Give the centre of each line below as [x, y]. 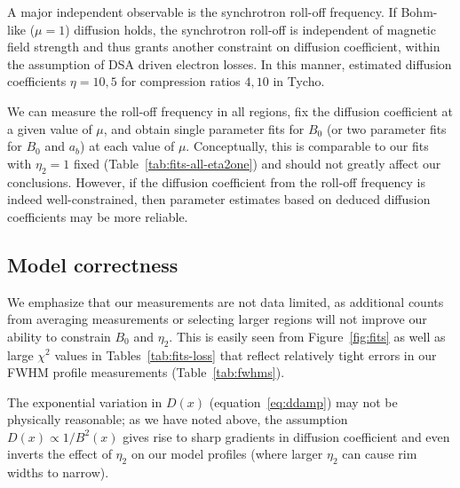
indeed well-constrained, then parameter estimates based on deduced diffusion [219, 199]
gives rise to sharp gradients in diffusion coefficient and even [286, 436]
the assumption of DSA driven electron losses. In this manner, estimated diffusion [230, 63]
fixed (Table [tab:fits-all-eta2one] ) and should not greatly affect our [257, 163]
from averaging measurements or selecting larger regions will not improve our [217, 319]
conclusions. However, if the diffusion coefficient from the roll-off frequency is [216, 181]
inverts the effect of [59, 454]
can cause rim [380, 454]
